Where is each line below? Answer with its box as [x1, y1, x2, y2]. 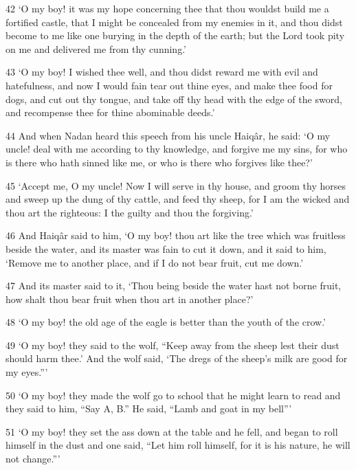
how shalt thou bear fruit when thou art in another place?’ [5, 291, 254, 306]
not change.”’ [5, 451, 60, 466]
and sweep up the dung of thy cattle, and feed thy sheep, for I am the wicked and [5, 192, 350, 206]
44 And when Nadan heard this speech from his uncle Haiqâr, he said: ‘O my [5, 128, 331, 142]
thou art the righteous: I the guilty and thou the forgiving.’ [5, 205, 254, 219]
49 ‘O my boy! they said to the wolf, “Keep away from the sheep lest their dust [5, 337, 340, 352]
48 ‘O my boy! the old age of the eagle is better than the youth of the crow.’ [5, 315, 326, 329]
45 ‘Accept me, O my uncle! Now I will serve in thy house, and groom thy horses [5, 178, 346, 192]
